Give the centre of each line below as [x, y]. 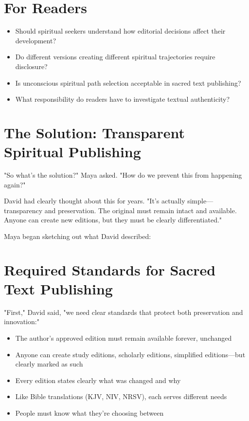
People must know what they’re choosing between [89, 413]
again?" [15, 184]
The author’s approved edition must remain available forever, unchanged [124, 338]
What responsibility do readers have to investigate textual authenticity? [123, 99]
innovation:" [22, 321]
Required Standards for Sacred [110, 269]
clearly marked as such [49, 364]
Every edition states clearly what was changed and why [98, 380]
